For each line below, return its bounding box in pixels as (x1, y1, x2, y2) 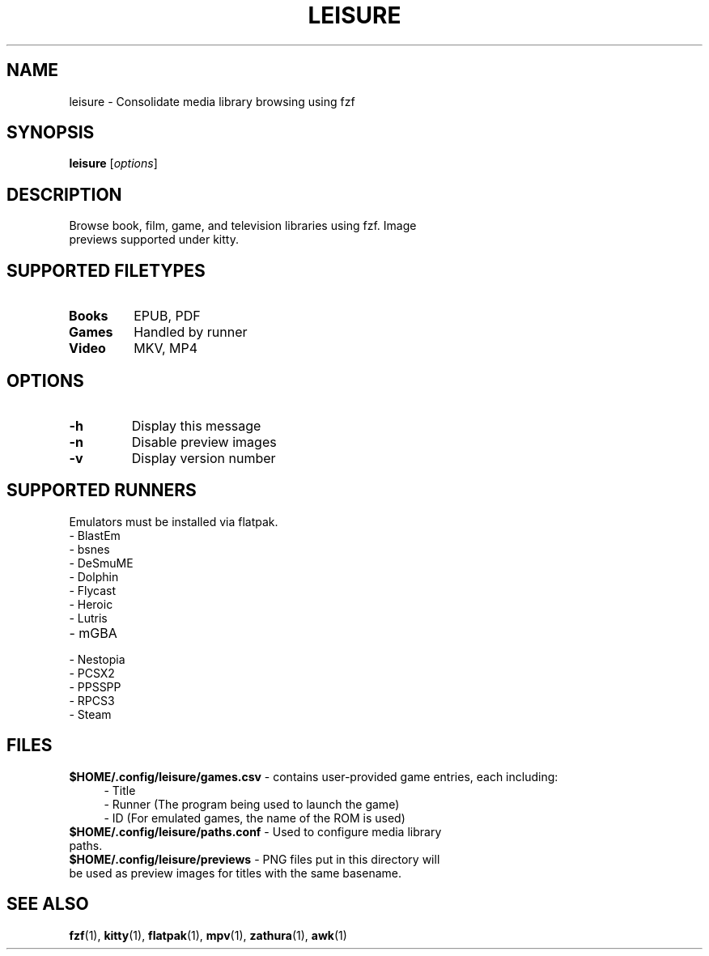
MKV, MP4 (134, 340, 197, 357)
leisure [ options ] (69, 156, 158, 171)
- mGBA (69, 624, 117, 641)
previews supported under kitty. (69, 232, 239, 247)
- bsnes (69, 542, 110, 556)
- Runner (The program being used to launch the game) (104, 797, 400, 811)
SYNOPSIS (6, 122, 95, 143)
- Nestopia (69, 652, 125, 666)
